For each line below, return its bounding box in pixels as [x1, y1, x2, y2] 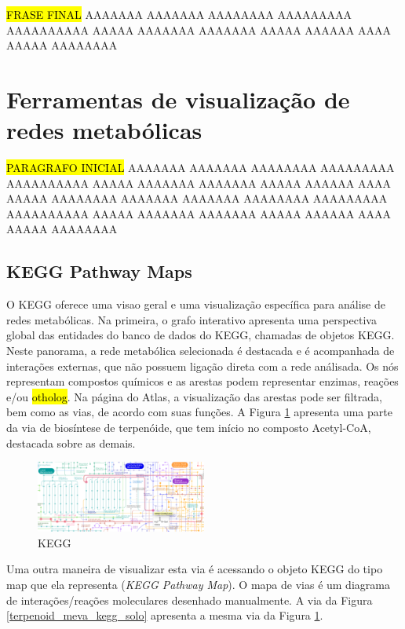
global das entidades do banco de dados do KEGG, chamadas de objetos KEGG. [6, 327, 395, 343]
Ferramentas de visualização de [6, 82, 350, 115]
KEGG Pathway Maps [6, 259, 192, 283]
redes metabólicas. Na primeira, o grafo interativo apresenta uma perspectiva [6, 311, 377, 327]
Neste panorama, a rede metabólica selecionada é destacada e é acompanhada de [6, 342, 395, 359]
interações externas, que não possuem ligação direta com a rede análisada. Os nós [6, 357, 399, 374]
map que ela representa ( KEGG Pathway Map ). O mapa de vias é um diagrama [6, 576, 390, 592]
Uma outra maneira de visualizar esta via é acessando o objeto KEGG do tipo [6, 561, 383, 577]
